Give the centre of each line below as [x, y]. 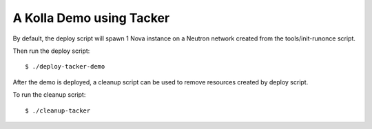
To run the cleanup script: [49, 95]
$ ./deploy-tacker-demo [65, 67]
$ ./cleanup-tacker [58, 110]
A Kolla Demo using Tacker [91, 18]
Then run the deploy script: [51, 51]
